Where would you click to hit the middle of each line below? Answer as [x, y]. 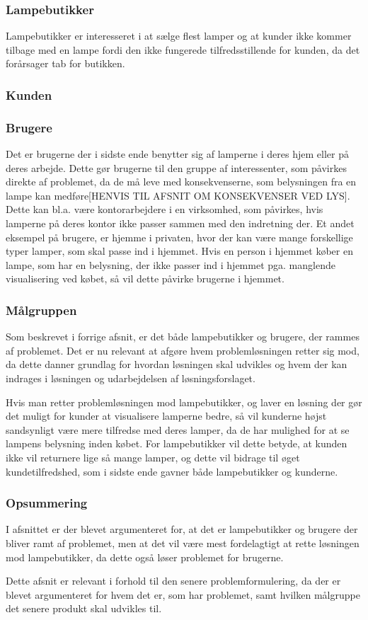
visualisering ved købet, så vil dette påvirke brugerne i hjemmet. [145, 279]
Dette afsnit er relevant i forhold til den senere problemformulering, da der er [173, 581]
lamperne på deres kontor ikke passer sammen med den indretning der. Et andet [180, 223]
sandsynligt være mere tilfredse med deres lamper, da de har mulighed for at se [178, 429]
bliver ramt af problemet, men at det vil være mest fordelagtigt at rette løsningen [183, 542]
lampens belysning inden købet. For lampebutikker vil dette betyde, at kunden [177, 443]
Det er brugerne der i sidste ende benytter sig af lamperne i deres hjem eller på [177, 154]
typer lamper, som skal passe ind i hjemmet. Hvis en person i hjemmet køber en [179, 251]
